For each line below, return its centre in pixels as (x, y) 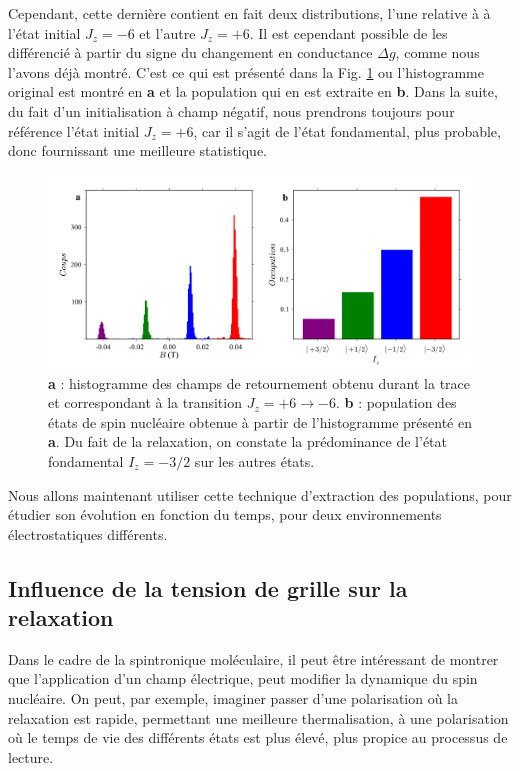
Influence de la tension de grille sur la (208, 587)
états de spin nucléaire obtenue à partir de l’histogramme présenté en (260, 421)
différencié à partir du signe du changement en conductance (190, 52)
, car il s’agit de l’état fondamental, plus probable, (347, 130)
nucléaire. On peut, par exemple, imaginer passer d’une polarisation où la (233, 698)
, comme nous (437, 52)
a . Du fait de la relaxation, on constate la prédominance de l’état (248, 441)
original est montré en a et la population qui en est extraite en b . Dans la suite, (253, 91)
